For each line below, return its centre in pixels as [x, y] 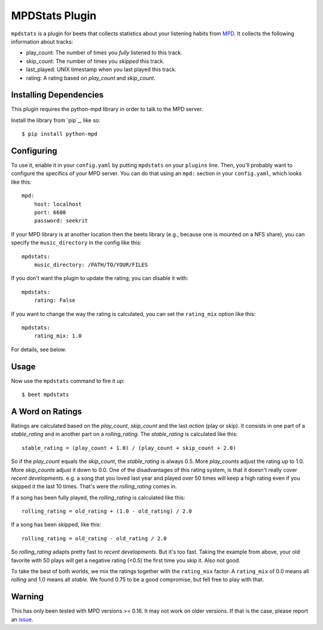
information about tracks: [42, 41]
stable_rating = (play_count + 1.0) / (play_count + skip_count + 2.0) [129, 448]
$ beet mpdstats [45, 395]
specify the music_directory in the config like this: [76, 243]
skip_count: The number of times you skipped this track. [95, 61]
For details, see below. [39, 349]
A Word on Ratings [46, 411]
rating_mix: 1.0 [58, 336]
